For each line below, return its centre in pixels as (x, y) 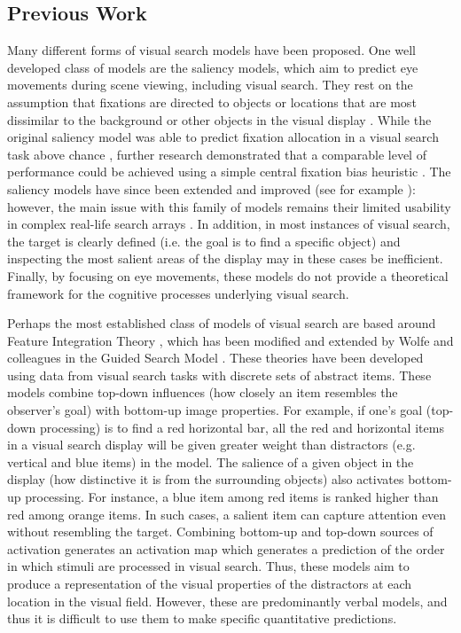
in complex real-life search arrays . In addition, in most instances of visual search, (229, 224)
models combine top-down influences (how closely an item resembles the (203, 392)
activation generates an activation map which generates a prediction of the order (226, 548)
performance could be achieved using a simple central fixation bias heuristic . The (229, 172)
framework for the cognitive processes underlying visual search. (178, 293)
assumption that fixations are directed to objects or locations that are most (212, 102)
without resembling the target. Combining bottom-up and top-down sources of (220, 531)
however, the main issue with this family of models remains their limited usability (229, 206)
